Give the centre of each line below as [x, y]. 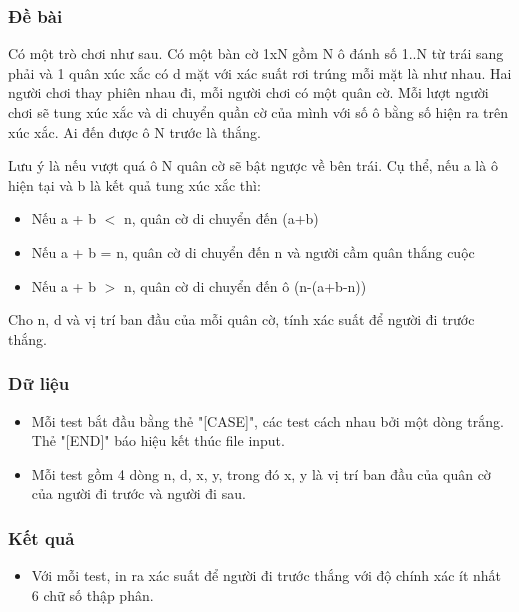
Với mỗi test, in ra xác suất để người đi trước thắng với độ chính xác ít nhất [266, 575]
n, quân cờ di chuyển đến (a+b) [221, 218]
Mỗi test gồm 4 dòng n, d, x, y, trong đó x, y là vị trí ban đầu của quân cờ [261, 473]
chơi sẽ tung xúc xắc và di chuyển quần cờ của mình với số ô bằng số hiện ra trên [258, 112]
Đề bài [35, 15]
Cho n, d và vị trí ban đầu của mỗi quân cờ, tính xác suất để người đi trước [241, 319]
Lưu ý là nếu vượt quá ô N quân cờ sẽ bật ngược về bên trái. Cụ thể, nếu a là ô [253, 165]
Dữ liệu [39, 383]
